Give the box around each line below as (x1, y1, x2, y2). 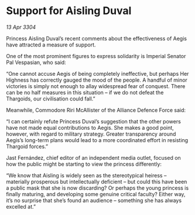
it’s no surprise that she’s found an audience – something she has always (6, 197, 182, 204)
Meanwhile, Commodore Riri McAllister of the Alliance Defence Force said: (6, 106, 186, 113)
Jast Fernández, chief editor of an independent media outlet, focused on (6, 154, 182, 161)
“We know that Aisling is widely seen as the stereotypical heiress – (6, 172, 167, 179)
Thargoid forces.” (6, 143, 49, 150)
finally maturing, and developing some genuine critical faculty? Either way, (6, 190, 186, 197)
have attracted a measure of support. (6, 41, 96, 48)
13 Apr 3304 (6, 23, 36, 31)
